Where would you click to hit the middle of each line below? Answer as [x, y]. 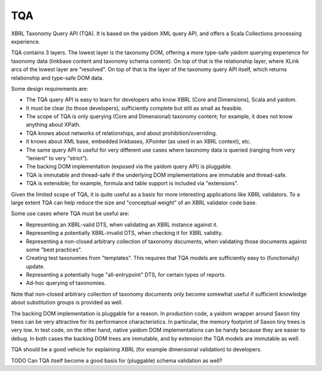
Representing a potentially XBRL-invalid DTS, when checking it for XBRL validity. [124, 233]
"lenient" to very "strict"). [57, 158]
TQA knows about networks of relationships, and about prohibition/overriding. [122, 133]
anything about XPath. [53, 125]
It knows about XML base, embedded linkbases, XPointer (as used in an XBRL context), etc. [139, 142]
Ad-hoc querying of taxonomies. [66, 283]
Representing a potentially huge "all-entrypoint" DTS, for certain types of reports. [126, 275]
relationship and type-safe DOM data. [57, 78]
